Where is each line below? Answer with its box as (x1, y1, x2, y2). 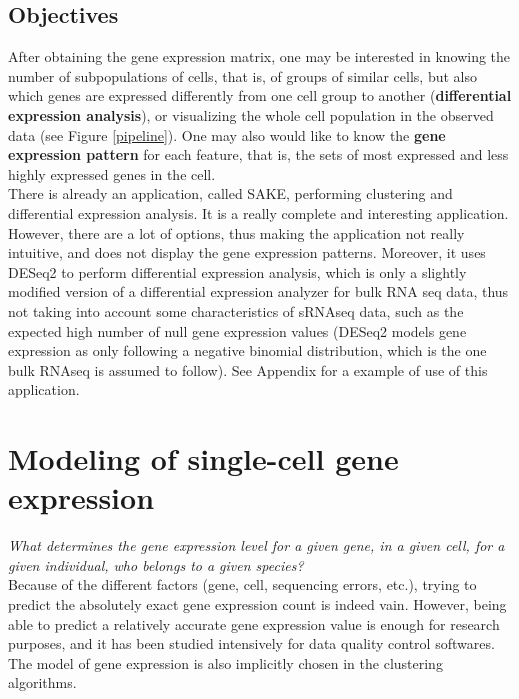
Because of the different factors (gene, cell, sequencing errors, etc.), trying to (8, 574, 477, 595)
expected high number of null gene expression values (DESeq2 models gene (8, 320, 467, 341)
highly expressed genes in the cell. (8, 163, 216, 184)
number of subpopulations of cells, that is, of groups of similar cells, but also (8, 65, 477, 86)
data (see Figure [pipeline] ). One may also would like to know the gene (8, 124, 446, 145)
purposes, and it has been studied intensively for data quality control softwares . (8, 633, 495, 654)
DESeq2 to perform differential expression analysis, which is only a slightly (8, 261, 467, 282)
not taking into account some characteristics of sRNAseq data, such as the (8, 300, 464, 321)
